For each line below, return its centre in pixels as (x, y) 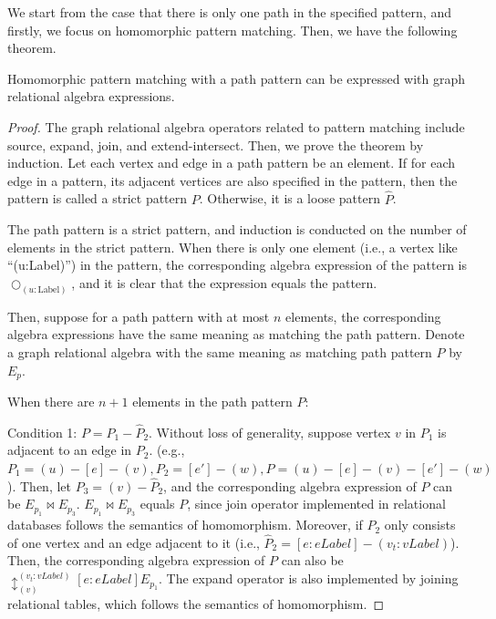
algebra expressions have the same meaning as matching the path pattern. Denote (236, 334)
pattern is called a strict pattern (98, 198)
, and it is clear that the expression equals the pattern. (224, 282)
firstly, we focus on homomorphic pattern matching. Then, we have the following (232, 30)
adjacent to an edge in (70, 450)
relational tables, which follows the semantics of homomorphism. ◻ (196, 604)
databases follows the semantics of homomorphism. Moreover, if (185, 525)
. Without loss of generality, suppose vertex (270, 432)
